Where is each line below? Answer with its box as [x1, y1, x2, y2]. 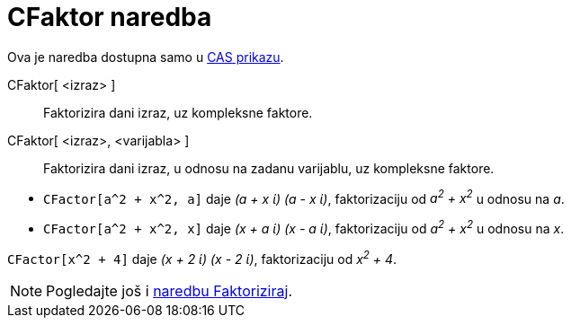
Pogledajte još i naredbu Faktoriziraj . [46, 281, 292, 300]
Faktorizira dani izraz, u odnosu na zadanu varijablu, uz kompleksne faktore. [43, 160, 495, 176]
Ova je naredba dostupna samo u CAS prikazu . [7, 48, 284, 65]
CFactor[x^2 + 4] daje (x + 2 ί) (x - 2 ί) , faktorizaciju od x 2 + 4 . [7, 249, 397, 267]
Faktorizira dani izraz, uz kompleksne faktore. [43, 104, 313, 120]
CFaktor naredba [7, 2, 212, 32]
